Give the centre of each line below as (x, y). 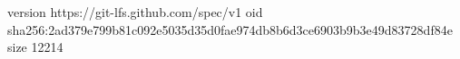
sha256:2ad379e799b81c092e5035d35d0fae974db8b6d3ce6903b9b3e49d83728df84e (230, 29)
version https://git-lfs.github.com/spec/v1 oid (135, 12)
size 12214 (35, 47)
